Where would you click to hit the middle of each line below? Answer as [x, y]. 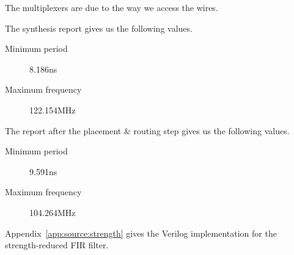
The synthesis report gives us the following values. [99, 28]
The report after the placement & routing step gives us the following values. [147, 130]
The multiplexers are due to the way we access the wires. [112, 7]
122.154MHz [53, 110]
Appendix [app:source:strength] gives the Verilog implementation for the [141, 233]
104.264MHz [53, 212]
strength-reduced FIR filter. [57, 245]
